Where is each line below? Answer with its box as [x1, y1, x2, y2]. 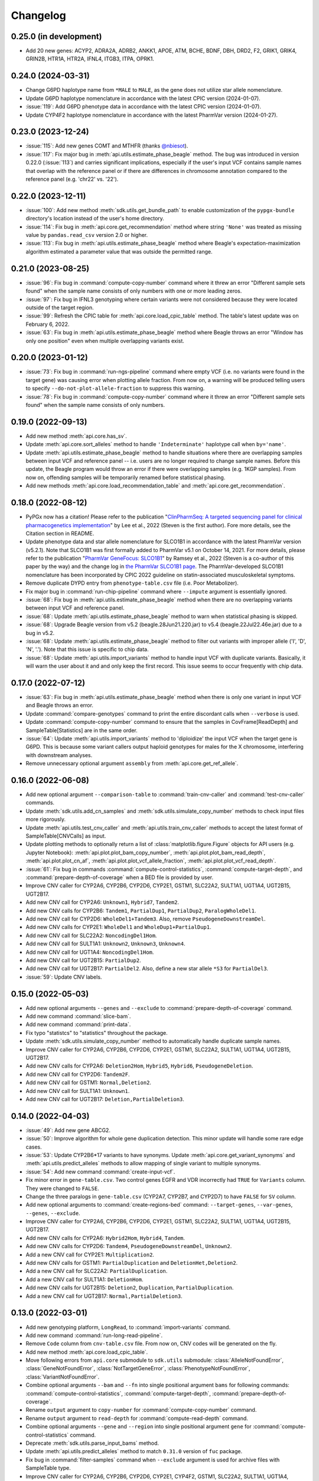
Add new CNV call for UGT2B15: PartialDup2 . [25, 957, 141, 964]
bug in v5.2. [25, 629, 55, 636]
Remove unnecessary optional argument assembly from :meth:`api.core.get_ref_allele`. [25, 760, 239, 767]
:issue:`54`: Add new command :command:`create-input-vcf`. [25, 1168, 175, 1175]
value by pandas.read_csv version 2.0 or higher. [25, 232, 148, 239]
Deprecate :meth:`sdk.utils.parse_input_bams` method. [25, 1440, 159, 1447]
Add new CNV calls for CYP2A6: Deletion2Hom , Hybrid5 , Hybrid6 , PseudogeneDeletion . [25, 1062, 253, 1069]
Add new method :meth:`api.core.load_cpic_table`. [25, 1348, 148, 1355]
